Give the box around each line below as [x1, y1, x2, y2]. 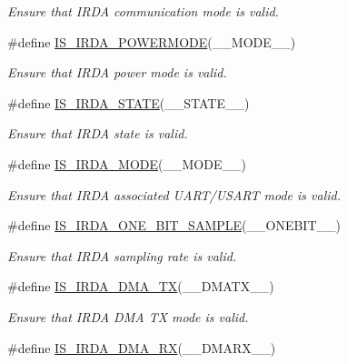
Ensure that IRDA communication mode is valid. [7, 2, 279, 20]
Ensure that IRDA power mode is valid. [7, 63, 227, 82]
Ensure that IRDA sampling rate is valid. [7, 246, 237, 265]
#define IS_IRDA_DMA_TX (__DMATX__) [7, 277, 274, 296]
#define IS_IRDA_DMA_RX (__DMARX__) [7, 338, 276, 357]
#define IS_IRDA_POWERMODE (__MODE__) [7, 32, 296, 51]
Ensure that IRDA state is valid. [7, 124, 188, 143]
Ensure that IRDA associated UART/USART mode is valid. [7, 185, 341, 204]
